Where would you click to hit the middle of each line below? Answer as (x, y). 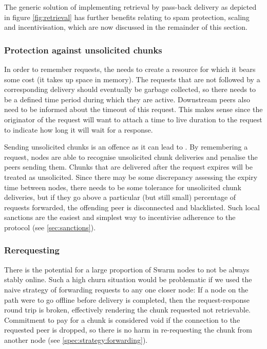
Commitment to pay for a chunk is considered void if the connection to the (122, 319)
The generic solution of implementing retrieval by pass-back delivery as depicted (130, 7)
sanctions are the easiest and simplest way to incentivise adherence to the (120, 217)
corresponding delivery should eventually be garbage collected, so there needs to (130, 89)
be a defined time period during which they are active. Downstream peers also (127, 99)
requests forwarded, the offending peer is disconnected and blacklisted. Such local (132, 207)
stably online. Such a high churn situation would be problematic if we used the (128, 279)
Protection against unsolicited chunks (83, 50)
